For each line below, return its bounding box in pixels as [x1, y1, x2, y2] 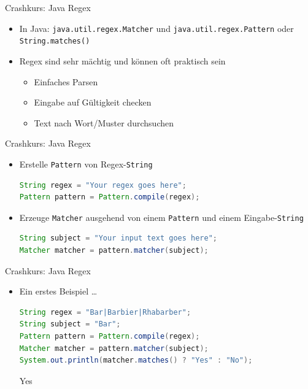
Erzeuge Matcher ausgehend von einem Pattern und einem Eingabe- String [19, 210, 304, 223]
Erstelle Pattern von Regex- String [19, 157, 153, 170]
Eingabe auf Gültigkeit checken [34, 96, 152, 109]
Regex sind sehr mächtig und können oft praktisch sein [19, 54, 226, 67]
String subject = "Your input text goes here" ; [19, 234, 217, 243]
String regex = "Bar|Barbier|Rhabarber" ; [19, 307, 191, 317]
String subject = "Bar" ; [19, 320, 121, 329]
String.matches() [19, 37, 90, 46]
